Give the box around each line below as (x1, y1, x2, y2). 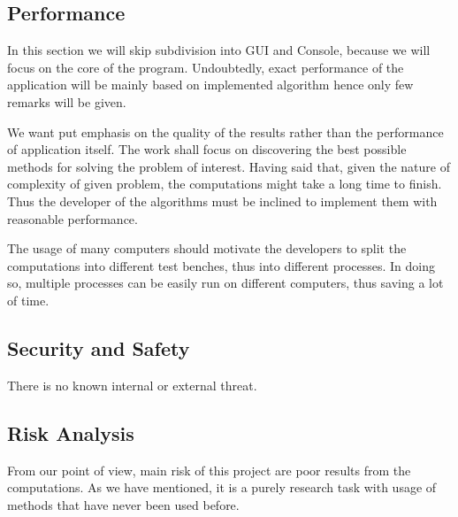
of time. (7, 290, 50, 309)
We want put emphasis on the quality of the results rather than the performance (7, 122, 444, 141)
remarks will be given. (7, 92, 126, 111)
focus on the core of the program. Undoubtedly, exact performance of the (7, 58, 404, 76)
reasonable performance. (7, 209, 138, 228)
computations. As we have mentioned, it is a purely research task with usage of (7, 478, 437, 497)
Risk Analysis (7, 419, 134, 446)
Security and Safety (7, 334, 190, 361)
